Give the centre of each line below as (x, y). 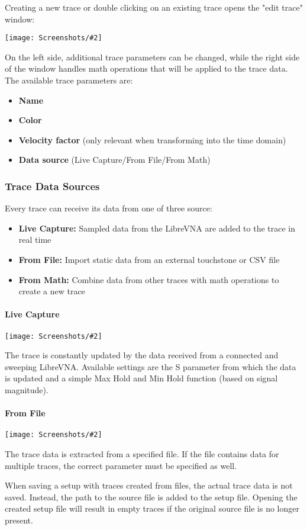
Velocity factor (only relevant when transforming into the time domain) (152, 139)
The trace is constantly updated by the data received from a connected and (142, 355)
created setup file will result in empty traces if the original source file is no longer (152, 508)
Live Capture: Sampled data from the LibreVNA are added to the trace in (157, 228)
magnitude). (27, 390)
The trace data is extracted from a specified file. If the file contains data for (142, 454)
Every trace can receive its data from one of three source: (109, 208)
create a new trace (52, 291)
